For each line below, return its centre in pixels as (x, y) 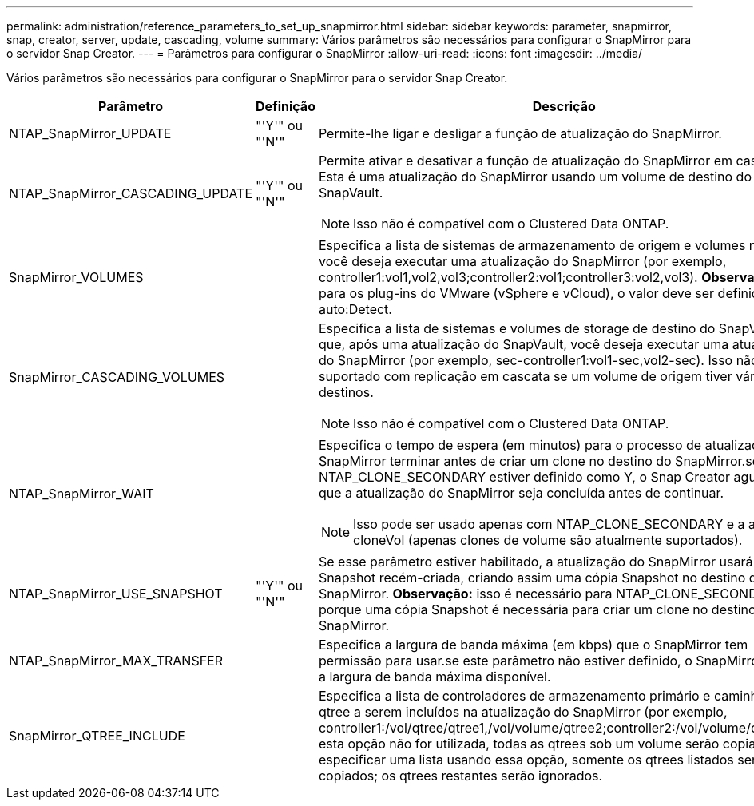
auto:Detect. (355, 309)
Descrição (564, 106)
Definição (286, 106)
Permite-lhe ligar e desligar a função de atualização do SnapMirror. (520, 133)
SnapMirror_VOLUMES (76, 277)
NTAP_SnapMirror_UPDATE (90, 133)
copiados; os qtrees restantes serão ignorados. (460, 776)
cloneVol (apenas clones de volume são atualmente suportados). (548, 540)
